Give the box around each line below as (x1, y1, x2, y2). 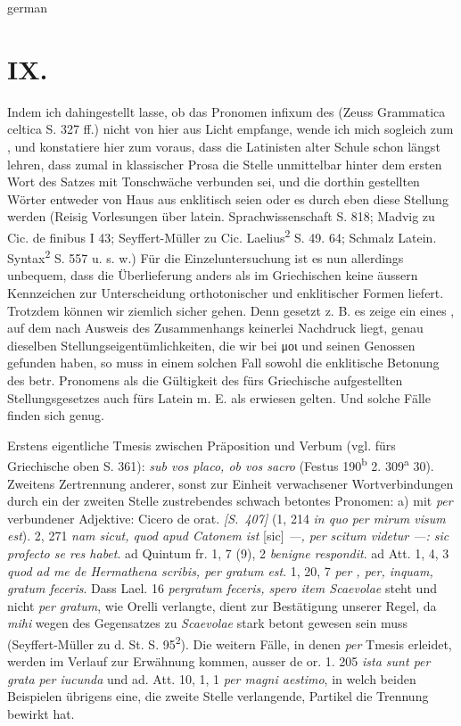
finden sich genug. (7, 406, 104, 425)
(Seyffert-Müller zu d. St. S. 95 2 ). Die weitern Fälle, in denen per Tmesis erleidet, (7, 631, 452, 653)
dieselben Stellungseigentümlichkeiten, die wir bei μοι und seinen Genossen (7, 335, 416, 354)
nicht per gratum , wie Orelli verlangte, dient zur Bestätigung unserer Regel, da (7, 596, 437, 615)
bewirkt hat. (7, 704, 75, 722)
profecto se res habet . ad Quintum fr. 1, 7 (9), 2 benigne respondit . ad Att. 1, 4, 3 (7, 543, 449, 562)
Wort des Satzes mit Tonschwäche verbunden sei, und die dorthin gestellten (7, 172, 420, 191)
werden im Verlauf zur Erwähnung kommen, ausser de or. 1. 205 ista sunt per (7, 652, 431, 671)
